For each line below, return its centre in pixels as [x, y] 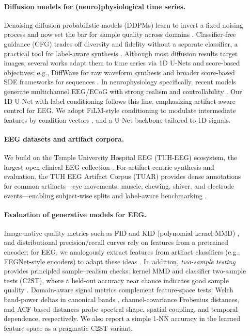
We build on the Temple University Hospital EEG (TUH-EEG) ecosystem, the [121, 157]
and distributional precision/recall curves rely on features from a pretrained [116, 242]
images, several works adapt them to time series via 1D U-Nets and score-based [122, 63]
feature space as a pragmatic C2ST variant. [68, 328]
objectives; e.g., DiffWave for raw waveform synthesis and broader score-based [119, 72]
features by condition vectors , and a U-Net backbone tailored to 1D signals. [117, 120]
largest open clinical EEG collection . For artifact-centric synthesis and [109, 167]
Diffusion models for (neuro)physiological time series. [95, 6]
